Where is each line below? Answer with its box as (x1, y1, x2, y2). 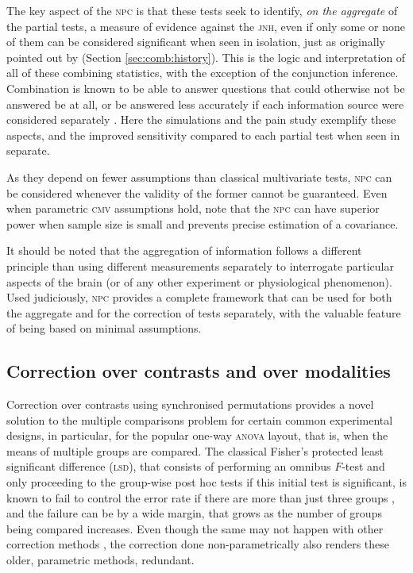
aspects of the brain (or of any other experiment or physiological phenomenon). (6, 273, 392, 290)
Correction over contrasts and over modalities (6, 359, 391, 383)
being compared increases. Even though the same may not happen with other (6, 520, 384, 536)
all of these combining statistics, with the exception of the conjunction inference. (6, 64, 399, 81)
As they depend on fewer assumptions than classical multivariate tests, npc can (6, 168, 392, 185)
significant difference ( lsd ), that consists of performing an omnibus (6, 458, 331, 475)
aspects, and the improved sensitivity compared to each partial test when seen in (6, 126, 400, 143)
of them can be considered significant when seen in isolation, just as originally (6, 33, 385, 50)
